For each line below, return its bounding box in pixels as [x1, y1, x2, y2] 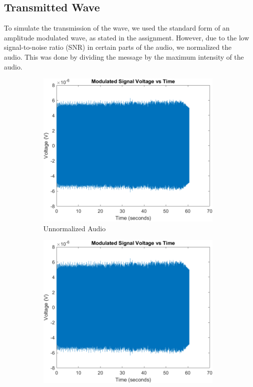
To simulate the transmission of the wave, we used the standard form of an [4, 23, 230, 33]
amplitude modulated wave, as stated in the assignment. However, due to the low [4, 32, 250, 42]
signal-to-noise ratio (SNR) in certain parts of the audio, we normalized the [4, 42, 232, 52]
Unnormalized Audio [43, 223, 106, 233]
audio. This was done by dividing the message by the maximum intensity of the [4, 51, 244, 62]
